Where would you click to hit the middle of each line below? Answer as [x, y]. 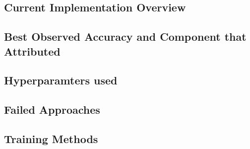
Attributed [32, 51]
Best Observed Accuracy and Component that [125, 37]
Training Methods [51, 138]
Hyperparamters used [61, 80]
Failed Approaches [52, 110]
